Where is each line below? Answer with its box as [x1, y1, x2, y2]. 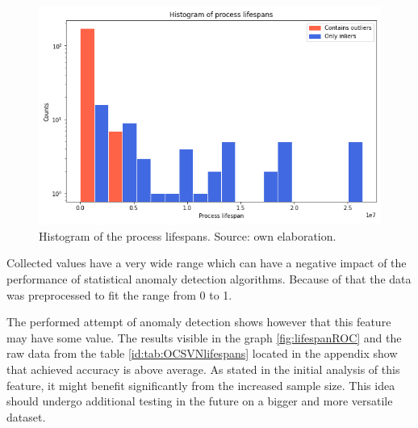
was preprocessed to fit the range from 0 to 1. [6, 286, 232, 303]
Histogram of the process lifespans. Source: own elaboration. [39, 227, 336, 244]
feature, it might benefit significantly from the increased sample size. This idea [6, 376, 395, 393]
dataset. [6, 408, 46, 425]
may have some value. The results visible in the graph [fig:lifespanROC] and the [6, 329, 402, 346]
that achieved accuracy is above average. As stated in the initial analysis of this [6, 361, 400, 377]
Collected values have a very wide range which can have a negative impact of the [6, 254, 407, 271]
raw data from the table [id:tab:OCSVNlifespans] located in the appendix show [6, 345, 398, 362]
